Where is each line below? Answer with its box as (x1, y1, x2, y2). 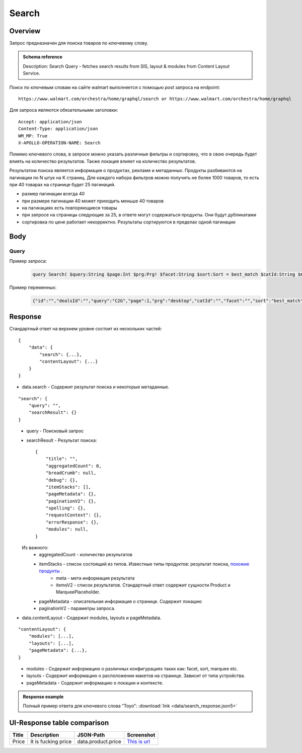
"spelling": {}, (45, 505, 86, 511)
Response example (23, 694, 64, 700)
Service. (23, 70, 40, 77)
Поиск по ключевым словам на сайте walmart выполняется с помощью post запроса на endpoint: (9, 84, 220, 90)
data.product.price (77, 738, 122, 745)
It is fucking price (30, 738, 72, 745)
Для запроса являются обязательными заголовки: (9, 107, 118, 113)
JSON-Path (77, 731, 105, 738)
